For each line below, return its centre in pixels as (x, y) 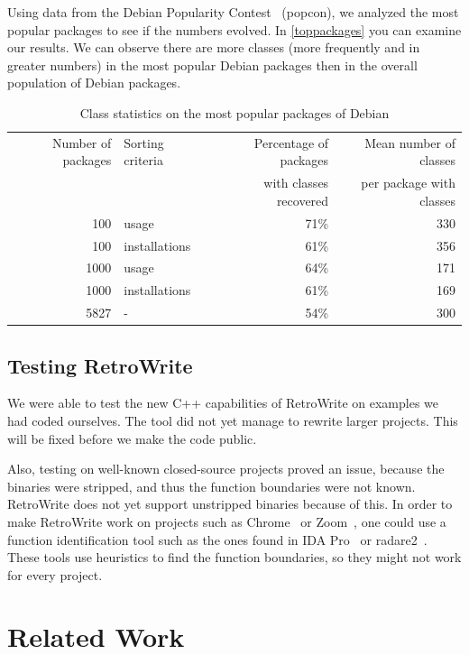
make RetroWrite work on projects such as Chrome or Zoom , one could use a (227, 521)
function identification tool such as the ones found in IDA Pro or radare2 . (217, 539)
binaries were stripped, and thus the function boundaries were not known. (212, 486)
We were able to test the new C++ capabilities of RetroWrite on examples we (223, 403)
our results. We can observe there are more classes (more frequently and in (214, 47)
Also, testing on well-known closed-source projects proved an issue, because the (226, 469)
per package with (408, 183)
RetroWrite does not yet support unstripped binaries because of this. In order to (230, 504)
